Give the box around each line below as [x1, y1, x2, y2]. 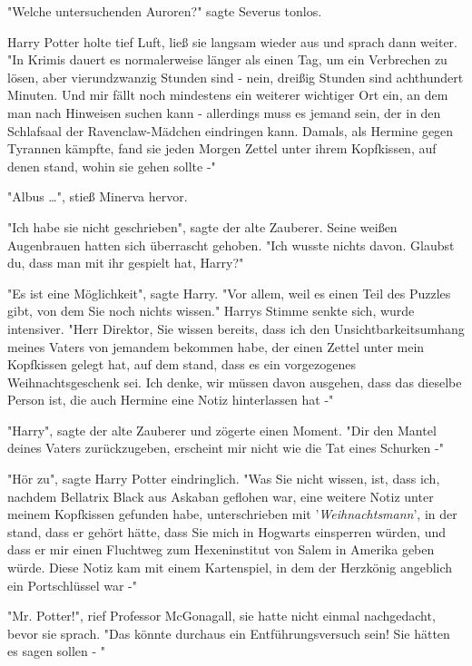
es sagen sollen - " [7, 642, 106, 661]
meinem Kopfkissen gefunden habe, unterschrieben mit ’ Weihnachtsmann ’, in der [7, 504, 457, 524]
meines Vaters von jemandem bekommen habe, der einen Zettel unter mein [7, 337, 425, 356]
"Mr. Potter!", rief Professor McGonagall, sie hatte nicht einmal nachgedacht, [7, 606, 436, 625]
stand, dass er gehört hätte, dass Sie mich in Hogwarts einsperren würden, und [7, 522, 446, 541]
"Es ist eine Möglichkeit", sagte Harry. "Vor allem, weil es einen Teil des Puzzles [7, 283, 451, 302]
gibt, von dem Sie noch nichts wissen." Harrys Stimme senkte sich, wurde [7, 301, 415, 320]
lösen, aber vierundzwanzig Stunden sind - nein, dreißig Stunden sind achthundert [7, 67, 464, 86]
